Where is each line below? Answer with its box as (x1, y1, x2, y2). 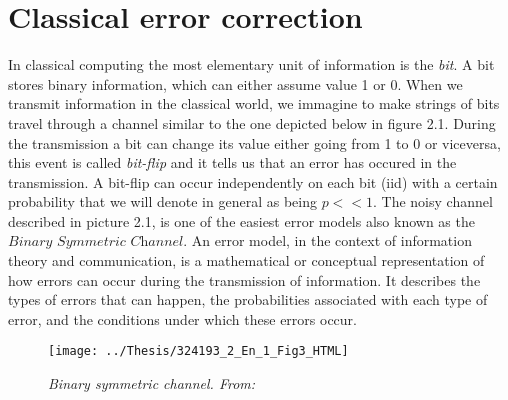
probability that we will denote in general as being (8, 191, 317, 212)
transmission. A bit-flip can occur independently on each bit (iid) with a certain (8, 171, 498, 192)
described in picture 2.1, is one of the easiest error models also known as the (8, 210, 475, 231)
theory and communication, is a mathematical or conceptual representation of (8, 250, 485, 271)
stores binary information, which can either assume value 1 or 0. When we (8, 73, 463, 94)
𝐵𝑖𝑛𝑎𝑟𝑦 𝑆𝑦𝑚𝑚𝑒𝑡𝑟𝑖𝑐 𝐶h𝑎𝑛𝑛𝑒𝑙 (8, 235, 184, 250)
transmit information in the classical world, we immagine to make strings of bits (8, 93, 500, 114)
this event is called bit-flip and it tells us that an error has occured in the (8, 152, 457, 173)
